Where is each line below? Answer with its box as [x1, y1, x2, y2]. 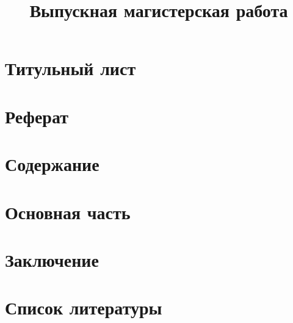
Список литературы [5, 295, 162, 320]
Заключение [5, 247, 99, 272]
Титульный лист [5, 56, 136, 81]
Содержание [5, 151, 99, 176]
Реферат [5, 103, 68, 128]
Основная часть [5, 199, 131, 224]
